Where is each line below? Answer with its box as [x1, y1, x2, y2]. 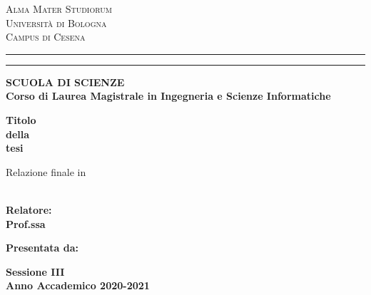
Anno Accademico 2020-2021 [6, 278, 150, 293]
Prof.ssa [6, 216, 46, 231]
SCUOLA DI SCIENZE [6, 74, 125, 89]
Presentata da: [6, 240, 79, 255]
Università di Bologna [6, 15, 107, 30]
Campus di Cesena [6, 29, 86, 44]
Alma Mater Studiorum [6, 1, 112, 16]
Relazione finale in [6, 164, 86, 179]
